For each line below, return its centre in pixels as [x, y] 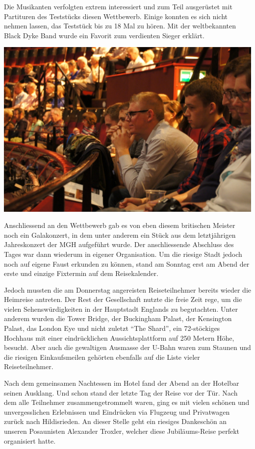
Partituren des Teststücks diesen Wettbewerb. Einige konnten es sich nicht [116, 16]
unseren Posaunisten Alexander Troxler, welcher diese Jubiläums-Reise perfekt [122, 431]
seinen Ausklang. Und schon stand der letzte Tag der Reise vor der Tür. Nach [121, 392]
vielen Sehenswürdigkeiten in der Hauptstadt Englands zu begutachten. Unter [121, 309]
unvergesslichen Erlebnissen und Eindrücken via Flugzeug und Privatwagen [117, 412]
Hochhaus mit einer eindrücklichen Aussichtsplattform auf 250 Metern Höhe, [119, 337]
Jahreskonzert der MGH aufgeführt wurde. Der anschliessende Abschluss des [119, 244]
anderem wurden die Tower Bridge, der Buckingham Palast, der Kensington [118, 318]
